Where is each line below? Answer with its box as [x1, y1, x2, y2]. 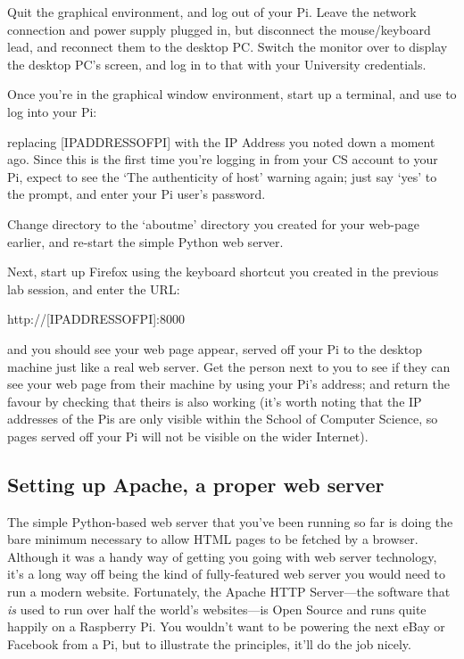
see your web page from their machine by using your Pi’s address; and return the [7, 375, 450, 393]
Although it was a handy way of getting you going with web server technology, [7, 547, 437, 565]
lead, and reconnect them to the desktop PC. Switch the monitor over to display [7, 37, 448, 56]
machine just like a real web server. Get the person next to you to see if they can [7, 357, 451, 375]
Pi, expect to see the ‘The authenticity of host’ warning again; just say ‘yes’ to [7, 167, 437, 185]
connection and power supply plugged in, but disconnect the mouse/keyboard [7, 20, 431, 38]
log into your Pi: [7, 102, 97, 120]
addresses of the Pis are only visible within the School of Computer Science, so [7, 409, 438, 428]
